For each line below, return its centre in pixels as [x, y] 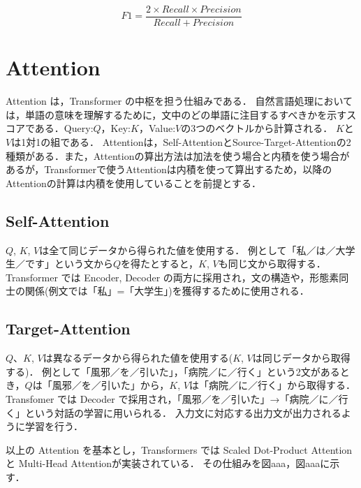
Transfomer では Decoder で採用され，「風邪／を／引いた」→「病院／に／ [172, 398]
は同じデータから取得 [301, 358]
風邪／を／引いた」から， [111, 385]
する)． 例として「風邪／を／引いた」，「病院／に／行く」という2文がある [173, 371]
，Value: [157, 128]
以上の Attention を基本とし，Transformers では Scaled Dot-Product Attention [179, 449]
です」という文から [69, 264]
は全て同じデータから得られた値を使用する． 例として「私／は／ [187, 250]
